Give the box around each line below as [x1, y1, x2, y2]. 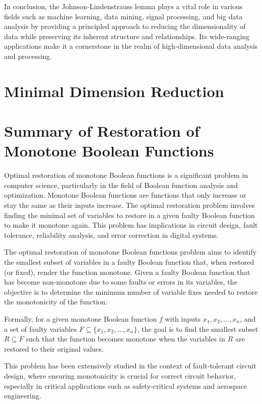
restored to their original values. [4, 343, 104, 354]
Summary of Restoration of [4, 120, 199, 141]
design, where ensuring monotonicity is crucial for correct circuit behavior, [4, 370, 236, 381]
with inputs [165, 313, 201, 324]
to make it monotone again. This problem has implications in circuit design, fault [4, 220, 258, 230]
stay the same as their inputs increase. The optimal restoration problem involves [4, 200, 255, 210]
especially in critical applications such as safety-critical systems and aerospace [4, 380, 247, 391]
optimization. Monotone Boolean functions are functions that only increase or [4, 190, 246, 200]
